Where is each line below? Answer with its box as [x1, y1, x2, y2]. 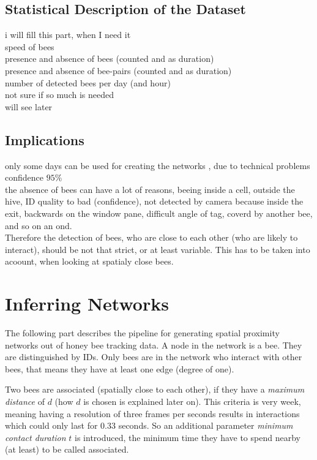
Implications [5, 130, 84, 149]
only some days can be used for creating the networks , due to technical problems [5, 159, 310, 172]
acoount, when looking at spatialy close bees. [5, 255, 174, 268]
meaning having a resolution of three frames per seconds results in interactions [5, 407, 300, 420]
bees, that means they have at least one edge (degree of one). [5, 362, 234, 375]
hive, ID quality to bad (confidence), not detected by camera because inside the [5, 195, 304, 208]
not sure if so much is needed [5, 88, 114, 101]
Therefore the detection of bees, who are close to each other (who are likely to [5, 231, 298, 244]
